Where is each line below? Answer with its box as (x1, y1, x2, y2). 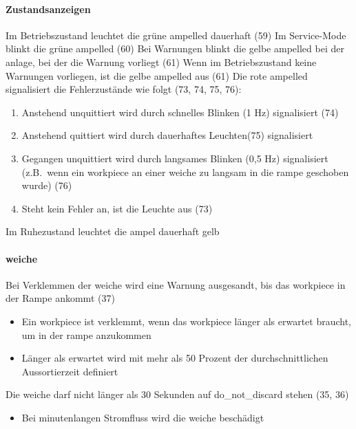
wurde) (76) (21, 178, 72, 192)
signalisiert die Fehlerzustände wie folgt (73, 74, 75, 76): (6, 82, 242, 96)
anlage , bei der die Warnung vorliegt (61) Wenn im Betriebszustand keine (6, 54, 317, 69)
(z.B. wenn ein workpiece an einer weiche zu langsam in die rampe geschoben (21, 164, 349, 179)
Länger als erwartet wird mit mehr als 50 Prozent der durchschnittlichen (21, 351, 328, 365)
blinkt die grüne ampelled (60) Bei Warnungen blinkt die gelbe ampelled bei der (6, 41, 344, 56)
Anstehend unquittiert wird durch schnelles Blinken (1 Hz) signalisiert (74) (21, 104, 339, 119)
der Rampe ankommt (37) (6, 291, 115, 305)
